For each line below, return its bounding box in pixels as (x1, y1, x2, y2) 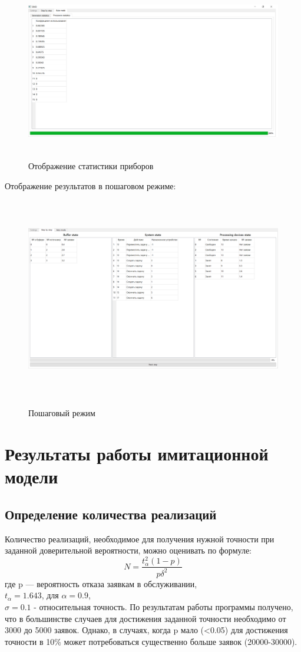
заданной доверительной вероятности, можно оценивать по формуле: (5, 544, 252, 556)
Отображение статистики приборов (28, 160, 154, 172)
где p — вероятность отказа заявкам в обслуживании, (5, 577, 197, 590)
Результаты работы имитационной (5, 442, 269, 466)
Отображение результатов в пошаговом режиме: (5, 179, 176, 192)
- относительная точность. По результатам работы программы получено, (34, 601, 293, 613)
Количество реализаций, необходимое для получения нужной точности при (5, 532, 274, 545)
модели (5, 465, 58, 489)
